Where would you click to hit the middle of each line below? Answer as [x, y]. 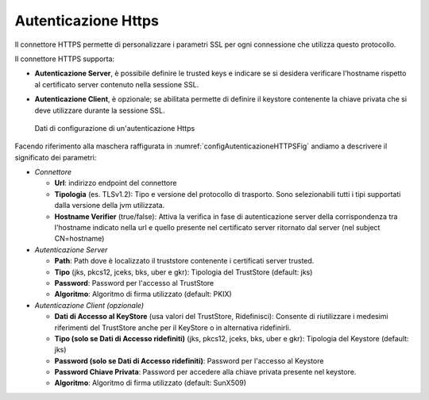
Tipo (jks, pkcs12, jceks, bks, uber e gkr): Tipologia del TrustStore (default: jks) [184, 272]
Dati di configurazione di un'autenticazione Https [115, 128]
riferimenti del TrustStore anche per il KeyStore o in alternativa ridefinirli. [173, 327]
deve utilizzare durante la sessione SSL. [100, 110]
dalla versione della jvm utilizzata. [110, 206]
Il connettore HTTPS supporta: [65, 59]
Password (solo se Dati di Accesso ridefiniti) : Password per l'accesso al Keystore [189, 360]
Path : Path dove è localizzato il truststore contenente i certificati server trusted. [184, 261]
